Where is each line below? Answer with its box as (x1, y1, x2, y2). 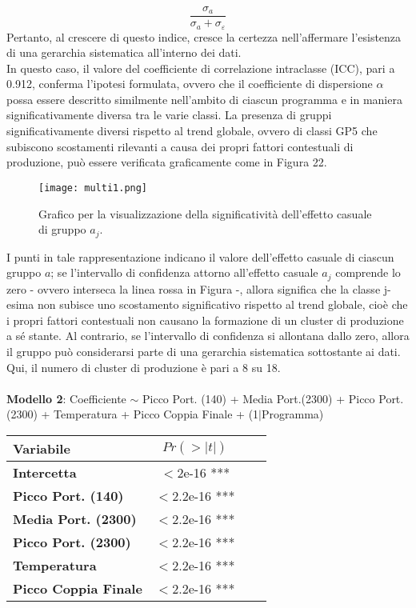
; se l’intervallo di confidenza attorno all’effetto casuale (50, 264, 318, 281)
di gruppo (38, 221, 86, 238)
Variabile (13, 438, 70, 458)
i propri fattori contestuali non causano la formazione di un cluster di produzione (6, 311, 404, 328)
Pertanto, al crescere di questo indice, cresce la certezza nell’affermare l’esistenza (6, 28, 402, 45)
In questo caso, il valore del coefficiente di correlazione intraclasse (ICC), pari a (6, 59, 395, 76)
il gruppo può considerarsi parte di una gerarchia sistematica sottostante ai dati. (6, 342, 401, 359)
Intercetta (13, 462, 77, 482)
